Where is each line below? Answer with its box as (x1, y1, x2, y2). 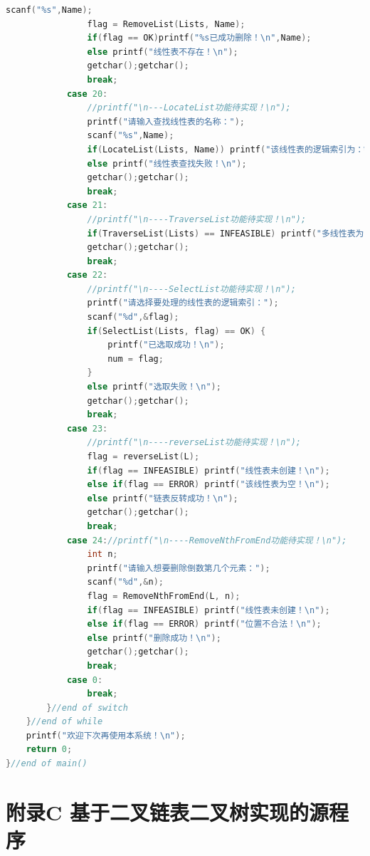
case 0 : (66, 674, 103, 685)
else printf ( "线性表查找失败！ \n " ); (87, 158, 247, 169)
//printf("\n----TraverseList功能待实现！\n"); (87, 214, 307, 224)
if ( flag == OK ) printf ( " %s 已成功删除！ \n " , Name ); (87, 33, 312, 43)
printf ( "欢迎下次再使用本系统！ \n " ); (26, 730, 186, 741)
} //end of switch (46, 702, 128, 713)
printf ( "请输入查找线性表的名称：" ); (87, 116, 245, 127)
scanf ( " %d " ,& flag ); (87, 312, 179, 323)
